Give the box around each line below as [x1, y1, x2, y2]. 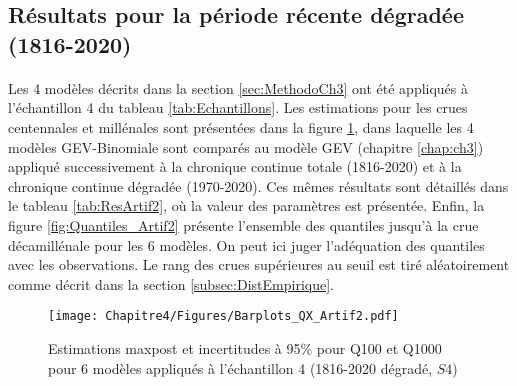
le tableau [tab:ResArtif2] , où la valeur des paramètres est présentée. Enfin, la [8, 195, 485, 216]
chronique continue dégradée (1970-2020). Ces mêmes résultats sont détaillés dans [8, 175, 509, 196]
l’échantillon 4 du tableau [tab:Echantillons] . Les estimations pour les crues [8, 97, 468, 118]
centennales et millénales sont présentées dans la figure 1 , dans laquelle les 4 [8, 116, 474, 137]
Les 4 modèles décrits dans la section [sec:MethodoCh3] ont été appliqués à [8, 77, 469, 98]
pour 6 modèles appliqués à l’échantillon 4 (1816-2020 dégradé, [48, 357, 433, 378]
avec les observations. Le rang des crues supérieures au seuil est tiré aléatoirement [8, 254, 510, 275]
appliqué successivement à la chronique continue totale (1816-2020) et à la [8, 156, 462, 177]
